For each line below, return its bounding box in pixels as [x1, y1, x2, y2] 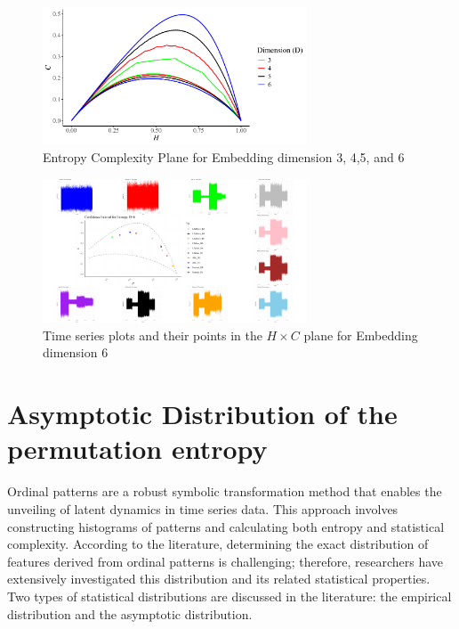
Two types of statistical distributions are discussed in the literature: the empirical [7, 586, 452, 605]
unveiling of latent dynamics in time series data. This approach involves [7, 499, 399, 518]
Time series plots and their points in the [43, 325, 262, 344]
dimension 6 [43, 343, 109, 362]
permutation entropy [7, 430, 268, 467]
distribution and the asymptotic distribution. [7, 604, 253, 623]
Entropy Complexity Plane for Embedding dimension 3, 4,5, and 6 [43, 148, 405, 167]
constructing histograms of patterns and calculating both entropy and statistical [7, 517, 445, 535]
